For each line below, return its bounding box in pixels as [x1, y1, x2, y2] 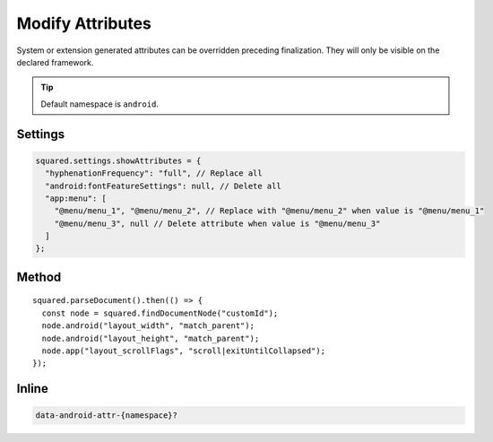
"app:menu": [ [45, 193, 108, 204]
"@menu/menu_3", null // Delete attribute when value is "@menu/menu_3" [54, 218, 381, 229]
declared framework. [16, 56, 94, 67]
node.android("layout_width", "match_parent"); [41, 321, 255, 331]
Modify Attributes [16, 13, 152, 33]
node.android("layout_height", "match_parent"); [41, 333, 260, 343]
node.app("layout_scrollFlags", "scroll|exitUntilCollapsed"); [41, 346, 326, 356]
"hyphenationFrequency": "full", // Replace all [45, 169, 264, 178]
